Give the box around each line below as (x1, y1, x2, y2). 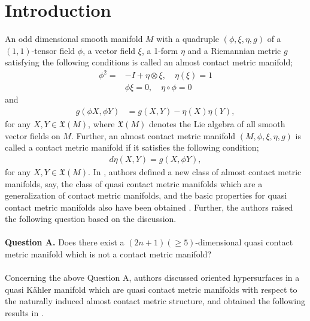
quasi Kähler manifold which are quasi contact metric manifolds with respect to (5, 283, 297, 295)
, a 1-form (141, 44, 178, 56)
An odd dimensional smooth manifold (5, 32, 143, 45)
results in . (5, 307, 44, 319)
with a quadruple (156, 32, 220, 45)
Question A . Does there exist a (5, 236, 124, 248)
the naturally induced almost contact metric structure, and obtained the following (5, 295, 306, 307)
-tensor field (31, 44, 75, 56)
